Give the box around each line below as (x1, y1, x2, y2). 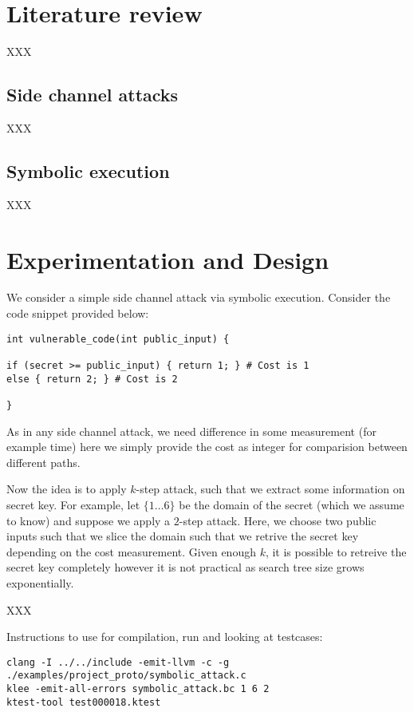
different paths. (6, 453, 81, 470)
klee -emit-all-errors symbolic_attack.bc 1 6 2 (6, 683, 270, 694)
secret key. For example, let (6, 496, 140, 512)
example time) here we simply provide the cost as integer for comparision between (6, 438, 408, 455)
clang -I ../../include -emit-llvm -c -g (6, 656, 230, 668)
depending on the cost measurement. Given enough (6, 543, 256, 560)
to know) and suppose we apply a (6, 512, 171, 528)
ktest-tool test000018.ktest (6, 696, 161, 708)
